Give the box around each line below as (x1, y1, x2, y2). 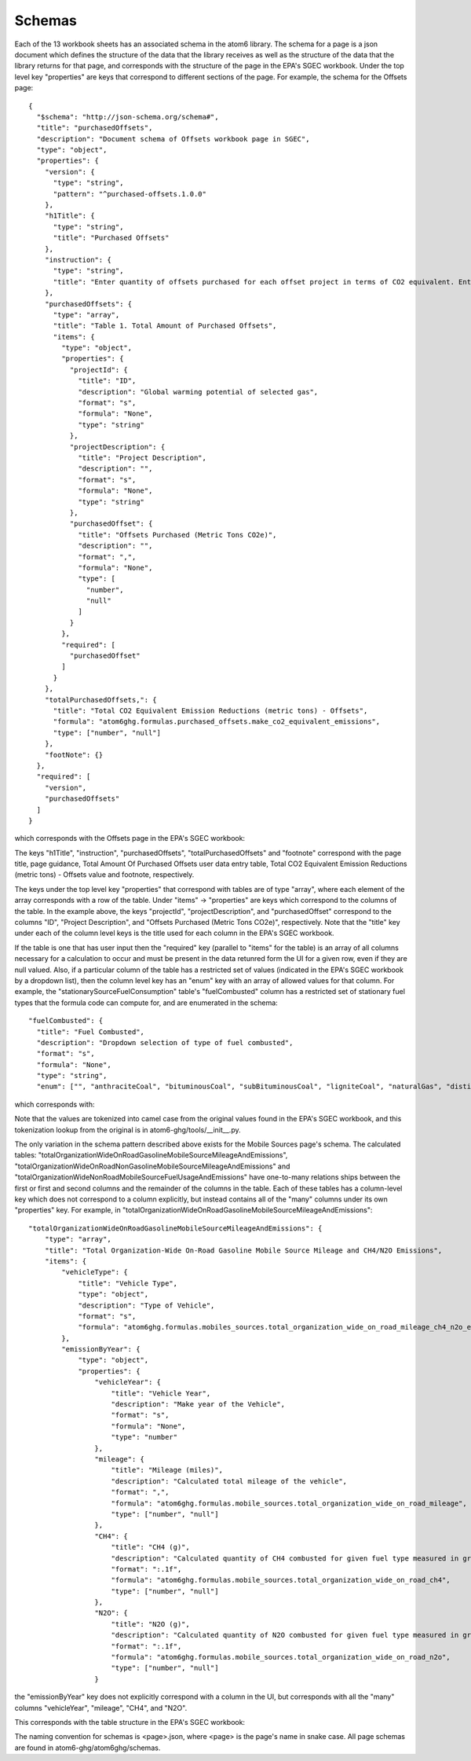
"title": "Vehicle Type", (78, 1279, 178, 1288)
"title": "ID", (78, 376, 137, 385)
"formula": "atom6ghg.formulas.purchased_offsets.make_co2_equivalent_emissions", (53, 717, 381, 726)
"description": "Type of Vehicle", (78, 1301, 215, 1310)
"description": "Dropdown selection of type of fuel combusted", (36, 1038, 294, 1047)
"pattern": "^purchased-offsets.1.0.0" (53, 189, 207, 198)
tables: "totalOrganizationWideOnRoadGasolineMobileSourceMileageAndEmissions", (14, 1150, 288, 1160)
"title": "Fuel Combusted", (36, 1027, 145, 1036)
